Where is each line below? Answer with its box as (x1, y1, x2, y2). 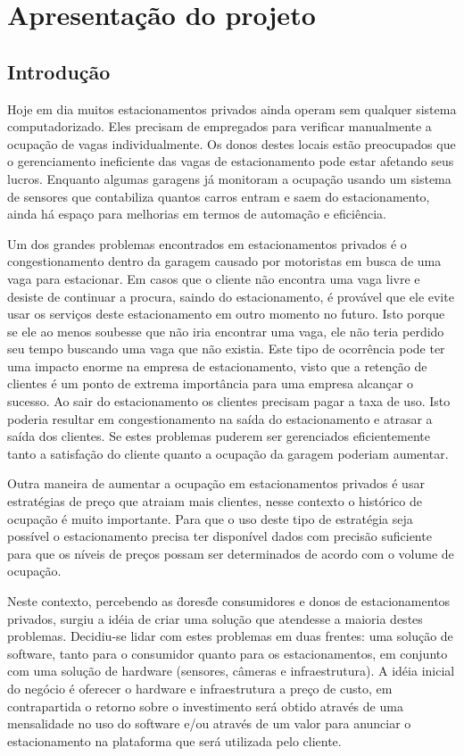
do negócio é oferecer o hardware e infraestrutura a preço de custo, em (7, 678, 393, 697)
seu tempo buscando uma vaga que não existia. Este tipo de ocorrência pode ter (7, 339, 445, 358)
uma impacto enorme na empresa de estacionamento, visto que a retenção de (7, 356, 427, 375)
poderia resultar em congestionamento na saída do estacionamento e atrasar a (7, 409, 433, 428)
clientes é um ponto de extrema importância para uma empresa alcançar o (7, 374, 413, 393)
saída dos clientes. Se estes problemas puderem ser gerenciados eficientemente (7, 427, 430, 445)
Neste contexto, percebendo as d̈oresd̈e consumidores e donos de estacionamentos (7, 592, 451, 611)
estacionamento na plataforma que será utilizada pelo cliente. (7, 731, 342, 750)
